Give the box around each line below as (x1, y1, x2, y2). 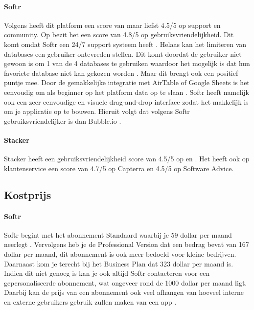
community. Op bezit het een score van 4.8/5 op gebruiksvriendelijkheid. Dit (4, 29, 234, 40)
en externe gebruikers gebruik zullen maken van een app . (4, 297, 177, 307)
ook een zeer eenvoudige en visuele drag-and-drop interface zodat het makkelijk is (4, 96, 249, 107)
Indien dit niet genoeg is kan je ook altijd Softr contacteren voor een (4, 268, 210, 278)
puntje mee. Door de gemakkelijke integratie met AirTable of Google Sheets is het (4, 77, 250, 88)
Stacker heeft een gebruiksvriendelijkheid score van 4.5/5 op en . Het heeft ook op (4, 154, 250, 164)
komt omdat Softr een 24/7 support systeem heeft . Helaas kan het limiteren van (4, 39, 247, 49)
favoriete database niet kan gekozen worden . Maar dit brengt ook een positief (4, 67, 238, 78)
